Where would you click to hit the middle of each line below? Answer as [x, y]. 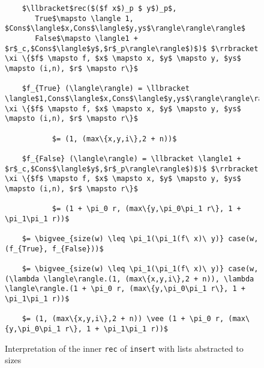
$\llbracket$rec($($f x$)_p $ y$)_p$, [99, 8]
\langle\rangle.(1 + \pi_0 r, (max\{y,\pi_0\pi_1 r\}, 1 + [125, 289]
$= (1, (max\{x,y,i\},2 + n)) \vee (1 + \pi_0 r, [123, 319]
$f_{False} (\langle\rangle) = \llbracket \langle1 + [131, 158]
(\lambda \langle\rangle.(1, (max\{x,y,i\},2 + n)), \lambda [130, 279]
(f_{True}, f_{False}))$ [54, 249]
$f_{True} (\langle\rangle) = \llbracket [106, 89]
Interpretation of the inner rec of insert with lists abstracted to [124, 348]
